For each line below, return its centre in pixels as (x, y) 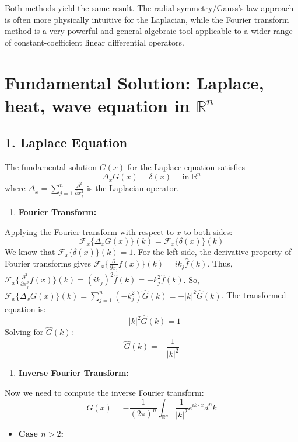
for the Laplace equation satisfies (186, 167)
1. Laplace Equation (66, 142)
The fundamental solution (51, 167)
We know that (30, 252)
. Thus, (220, 263)
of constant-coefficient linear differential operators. (94, 42)
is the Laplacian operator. (133, 188)
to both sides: (208, 231)
